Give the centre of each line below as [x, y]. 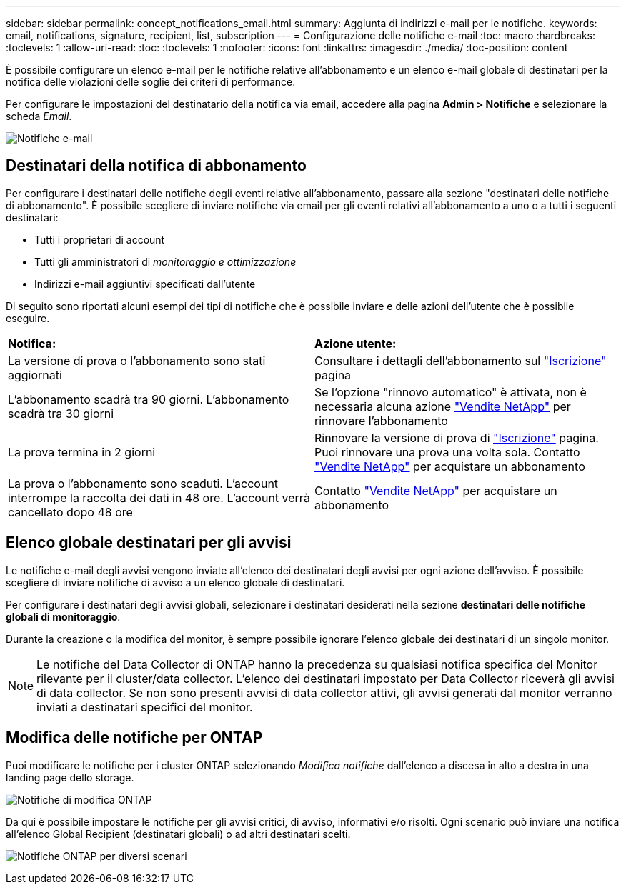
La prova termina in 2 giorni [82, 452]
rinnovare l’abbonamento [381, 420]
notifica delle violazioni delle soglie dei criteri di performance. [151, 82]
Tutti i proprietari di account [100, 239]
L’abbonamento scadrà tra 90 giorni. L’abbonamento [149, 399]
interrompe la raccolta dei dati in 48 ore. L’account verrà [159, 497]
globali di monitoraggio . [63, 616]
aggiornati [35, 375]
